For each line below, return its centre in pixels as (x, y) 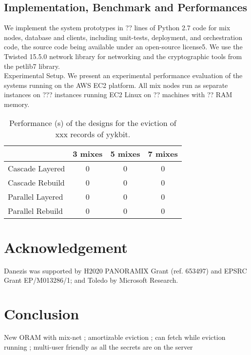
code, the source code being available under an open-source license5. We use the (123, 47)
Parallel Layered (36, 196)
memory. (17, 104)
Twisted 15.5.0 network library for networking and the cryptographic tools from (123, 56)
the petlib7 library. (32, 66)
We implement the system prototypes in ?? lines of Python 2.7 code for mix (117, 28)
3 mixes (88, 153)
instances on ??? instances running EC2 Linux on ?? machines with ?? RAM (118, 94)
